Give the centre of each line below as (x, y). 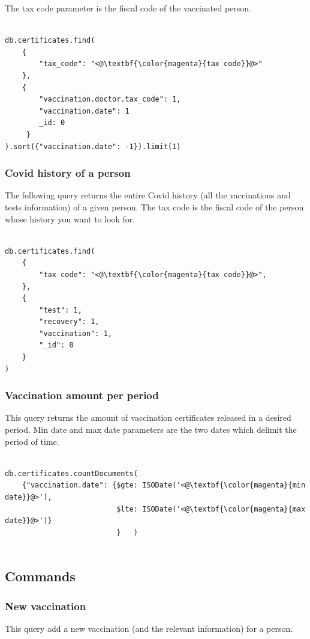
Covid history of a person (68, 173)
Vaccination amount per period (82, 395)
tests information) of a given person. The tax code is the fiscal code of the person (154, 206)
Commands (40, 576)
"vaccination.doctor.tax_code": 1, (110, 99)
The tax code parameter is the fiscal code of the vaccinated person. (128, 8)
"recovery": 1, (69, 322)
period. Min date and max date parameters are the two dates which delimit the (151, 430)
